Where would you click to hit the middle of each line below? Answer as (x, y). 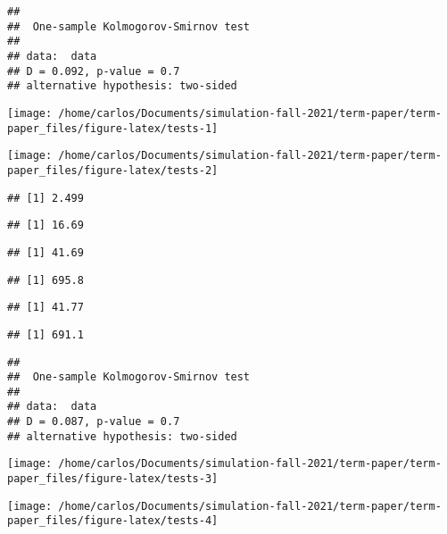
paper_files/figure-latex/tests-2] (113, 170)
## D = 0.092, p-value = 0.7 (94, 71)
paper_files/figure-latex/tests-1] (113, 128)
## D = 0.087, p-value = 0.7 (94, 422)
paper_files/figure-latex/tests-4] (113, 521)
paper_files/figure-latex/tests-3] (113, 479)
